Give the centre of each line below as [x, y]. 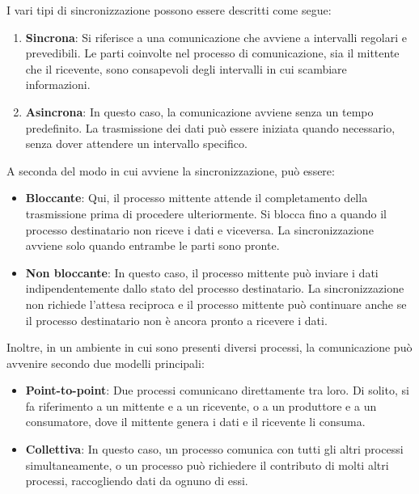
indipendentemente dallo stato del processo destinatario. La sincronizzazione [215, 288]
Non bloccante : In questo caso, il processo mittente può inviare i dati [202, 272]
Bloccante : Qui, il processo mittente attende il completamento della [197, 198]
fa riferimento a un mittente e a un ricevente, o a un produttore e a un [201, 405]
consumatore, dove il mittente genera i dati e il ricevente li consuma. [195, 422]
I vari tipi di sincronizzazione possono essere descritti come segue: [169, 10]
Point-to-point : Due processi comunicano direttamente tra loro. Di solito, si [217, 390]
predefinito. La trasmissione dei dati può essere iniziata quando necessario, [210, 127]
